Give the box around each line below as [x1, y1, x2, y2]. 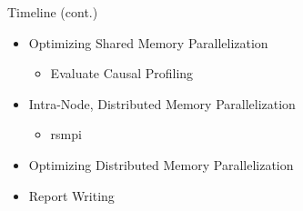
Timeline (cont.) [7, 3, 98, 21]
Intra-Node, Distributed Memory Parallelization [28, 94, 296, 113]
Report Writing [28, 186, 115, 205]
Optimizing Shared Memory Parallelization [28, 33, 268, 52]
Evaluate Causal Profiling [50, 64, 194, 83]
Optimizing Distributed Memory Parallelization [28, 155, 294, 174]
